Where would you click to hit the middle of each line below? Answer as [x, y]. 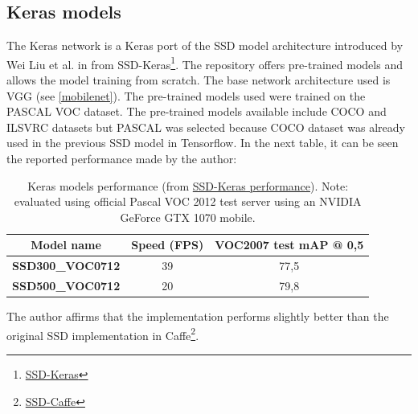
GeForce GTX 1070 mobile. [188, 217]
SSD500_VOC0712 [66, 286]
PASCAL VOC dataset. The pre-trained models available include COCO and [197, 111]
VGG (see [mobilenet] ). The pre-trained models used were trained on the [186, 95]
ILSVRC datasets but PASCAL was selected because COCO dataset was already [206, 127]
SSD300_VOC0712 [66, 266]
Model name [66, 245]
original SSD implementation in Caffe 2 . [103, 334]
